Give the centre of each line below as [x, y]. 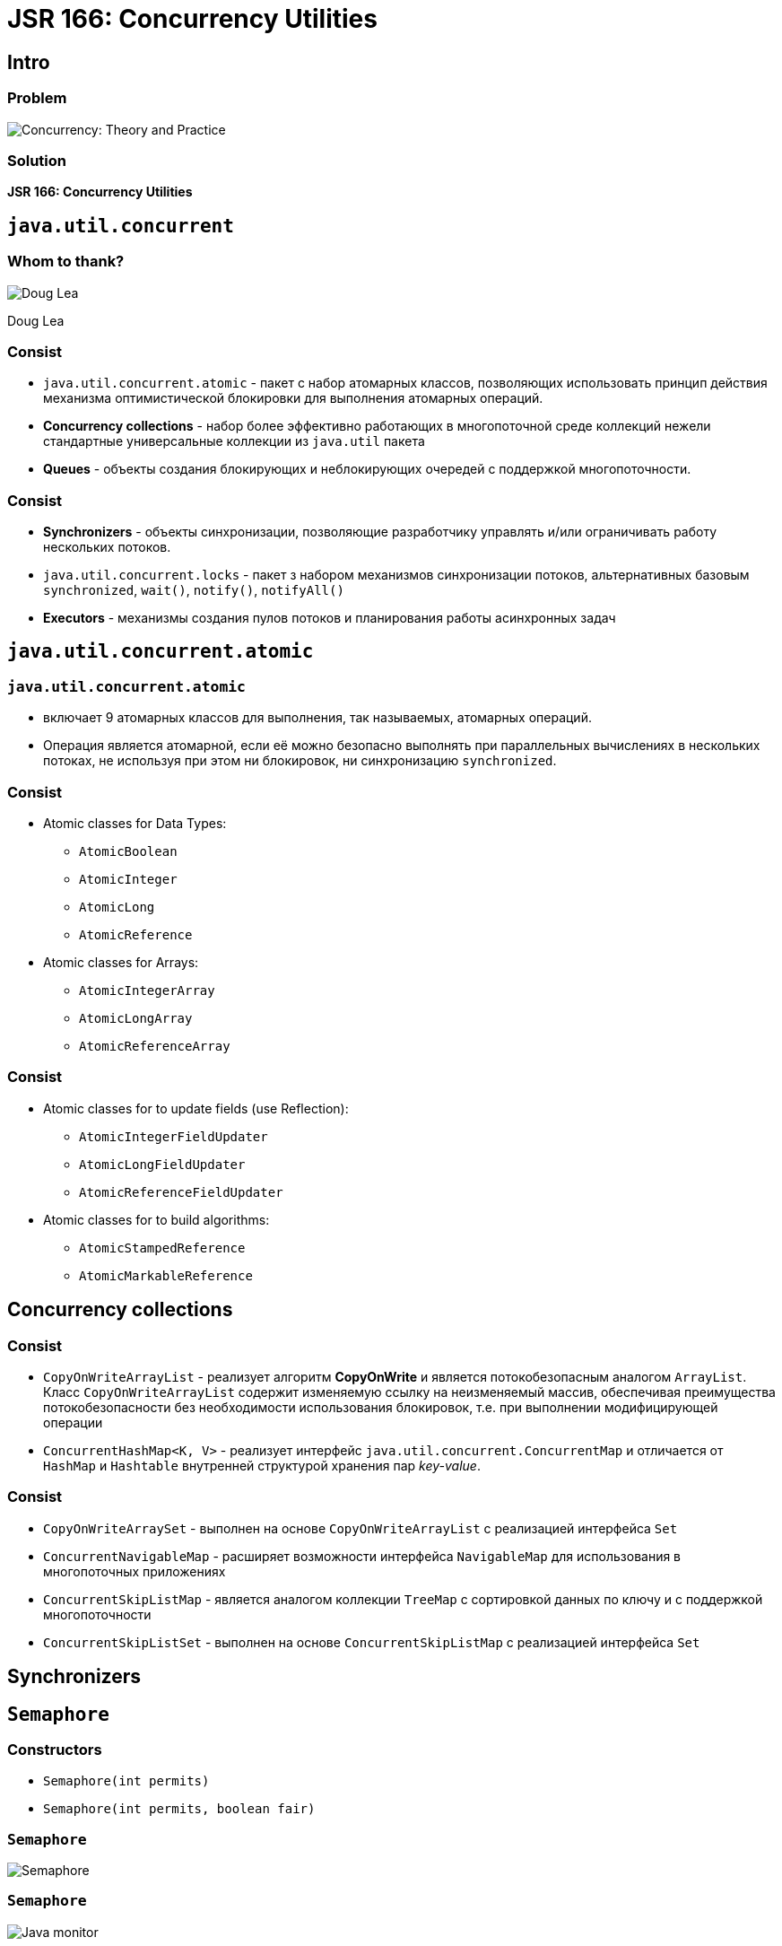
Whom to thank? [66, 262]
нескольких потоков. [107, 547]
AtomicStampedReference [162, 1248]
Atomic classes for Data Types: [135, 823]
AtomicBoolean [128, 851]
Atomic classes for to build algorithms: [156, 1219]
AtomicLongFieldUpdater [162, 1164]
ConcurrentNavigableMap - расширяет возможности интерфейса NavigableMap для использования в [362, 1556]
